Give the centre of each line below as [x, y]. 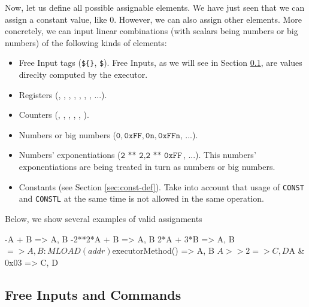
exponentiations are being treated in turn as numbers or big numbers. [147, 166]
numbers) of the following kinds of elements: [86, 42]
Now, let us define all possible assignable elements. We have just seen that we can [155, 7]
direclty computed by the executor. [83, 75]
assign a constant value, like [56, 19]
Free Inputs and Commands [93, 294]
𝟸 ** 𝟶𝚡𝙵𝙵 [164, 156]
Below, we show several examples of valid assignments [104, 218]
